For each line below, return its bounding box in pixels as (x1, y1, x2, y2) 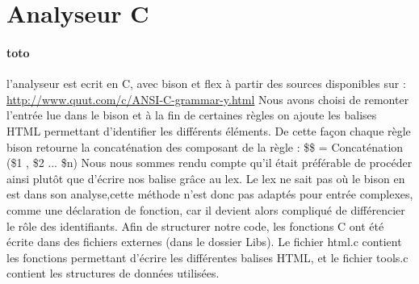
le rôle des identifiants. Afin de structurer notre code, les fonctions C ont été (6, 217, 384, 234)
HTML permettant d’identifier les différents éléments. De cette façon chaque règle (6, 122, 411, 139)
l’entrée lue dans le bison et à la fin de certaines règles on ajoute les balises (6, 106, 377, 123)
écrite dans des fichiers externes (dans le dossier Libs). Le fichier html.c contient (6, 233, 402, 250)
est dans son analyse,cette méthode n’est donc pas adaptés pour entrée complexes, (6, 186, 413, 203)
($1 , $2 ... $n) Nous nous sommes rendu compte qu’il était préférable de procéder (6, 154, 413, 171)
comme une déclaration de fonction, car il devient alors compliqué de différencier (6, 201, 405, 218)
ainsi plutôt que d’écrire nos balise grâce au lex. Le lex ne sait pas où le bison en (6, 169, 405, 186)
